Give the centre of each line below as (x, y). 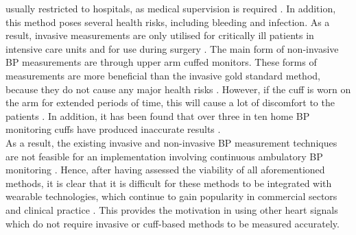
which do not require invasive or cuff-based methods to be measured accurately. (173, 223)
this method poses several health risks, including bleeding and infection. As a (168, 22)
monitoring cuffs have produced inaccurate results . (113, 129)
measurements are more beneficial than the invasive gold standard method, (163, 75)
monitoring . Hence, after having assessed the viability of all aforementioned (165, 170)
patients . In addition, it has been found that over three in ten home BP (158, 115)
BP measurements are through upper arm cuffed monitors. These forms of (161, 62)
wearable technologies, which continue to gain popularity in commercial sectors (171, 196)
